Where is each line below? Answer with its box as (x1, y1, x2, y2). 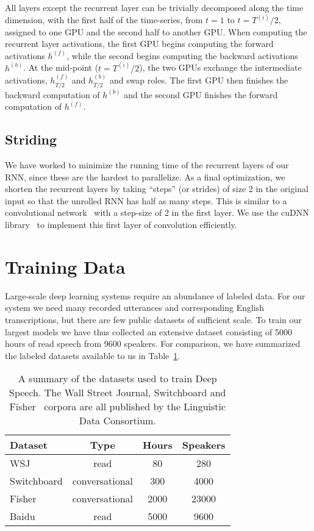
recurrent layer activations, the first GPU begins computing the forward (5, 37, 274, 50)
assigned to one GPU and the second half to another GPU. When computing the (5, 25, 307, 38)
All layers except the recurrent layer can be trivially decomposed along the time (5, 1, 304, 13)
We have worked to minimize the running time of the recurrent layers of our (5, 159, 289, 171)
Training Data (5, 254, 126, 279)
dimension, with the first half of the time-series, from (5, 13, 203, 26)
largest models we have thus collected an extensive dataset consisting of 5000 (5, 325, 293, 338)
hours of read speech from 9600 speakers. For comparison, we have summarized (5, 337, 301, 350)
